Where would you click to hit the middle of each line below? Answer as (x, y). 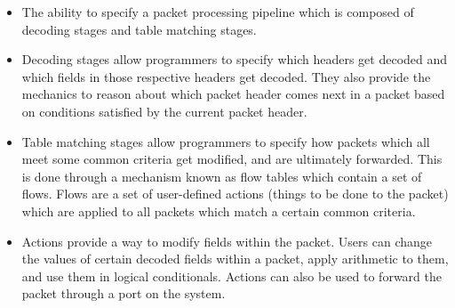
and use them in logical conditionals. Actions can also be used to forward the (231, 276)
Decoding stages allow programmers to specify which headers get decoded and (235, 59)
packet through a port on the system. (124, 293)
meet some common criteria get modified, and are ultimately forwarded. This (232, 159)
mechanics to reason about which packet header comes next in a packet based (233, 94)
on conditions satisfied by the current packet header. (164, 111)
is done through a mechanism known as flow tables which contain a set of (222, 176)
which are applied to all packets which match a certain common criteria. (219, 211)
